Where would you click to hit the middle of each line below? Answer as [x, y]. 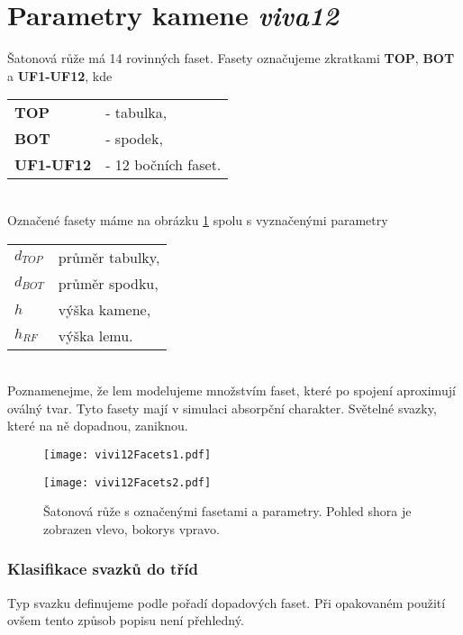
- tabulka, [136, 113]
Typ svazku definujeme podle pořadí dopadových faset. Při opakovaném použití [227, 602]
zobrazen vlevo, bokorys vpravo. [132, 528]
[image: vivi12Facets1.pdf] [127, 454]
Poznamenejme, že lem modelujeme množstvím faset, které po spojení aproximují [231, 390]
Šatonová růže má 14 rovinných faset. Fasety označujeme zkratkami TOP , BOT [231, 58]
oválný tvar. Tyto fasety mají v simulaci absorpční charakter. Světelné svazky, [222, 408]
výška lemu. [95, 335]
